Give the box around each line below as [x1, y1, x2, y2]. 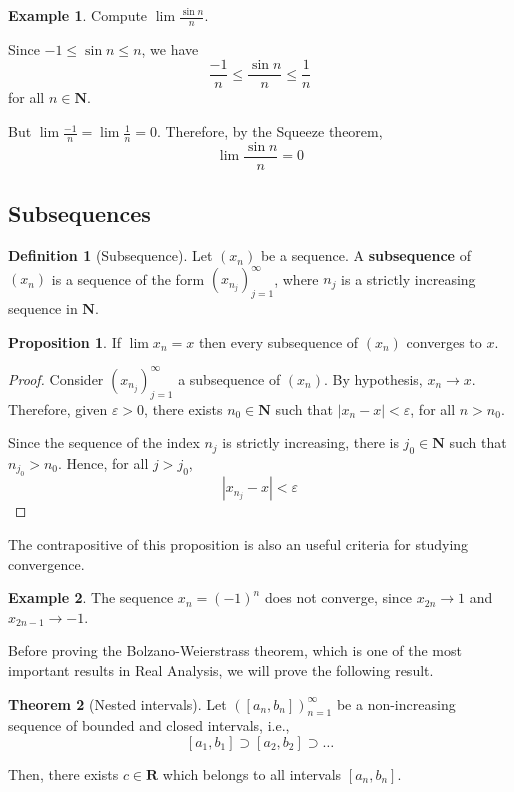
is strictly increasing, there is [222, 432, 399, 453]
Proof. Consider [8, 368, 104, 389]
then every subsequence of [198, 331, 359, 352]
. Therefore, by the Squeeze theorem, [156, 121, 383, 142]
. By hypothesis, [324, 368, 423, 389]
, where [274, 268, 319, 289]
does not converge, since [264, 587, 413, 608]
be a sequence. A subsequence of [260, 245, 471, 266]
